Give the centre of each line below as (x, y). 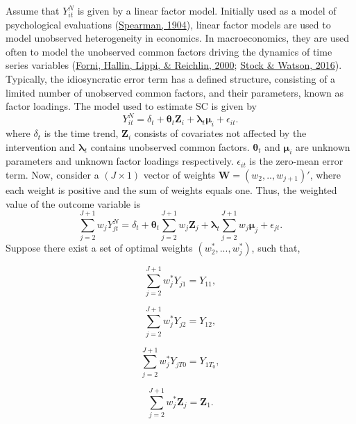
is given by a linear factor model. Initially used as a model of (207, 10)
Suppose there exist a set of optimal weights (99, 248)
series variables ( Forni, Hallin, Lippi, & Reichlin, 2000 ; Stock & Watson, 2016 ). (174, 65)
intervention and (41, 146)
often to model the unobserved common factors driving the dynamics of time (169, 51)
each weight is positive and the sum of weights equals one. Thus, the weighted (171, 190)
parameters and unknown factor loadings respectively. (120, 161)
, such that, (276, 248)
